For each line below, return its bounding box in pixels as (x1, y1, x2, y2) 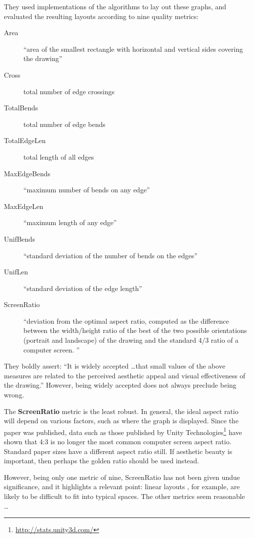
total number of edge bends (23, 119, 106, 129)
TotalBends (4, 103, 38, 113)
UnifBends (4, 233, 35, 244)
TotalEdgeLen (4, 135, 46, 145)
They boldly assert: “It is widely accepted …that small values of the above (4, 361, 226, 371)
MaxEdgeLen (4, 201, 43, 211)
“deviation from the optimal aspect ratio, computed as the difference (23, 315, 229, 326)
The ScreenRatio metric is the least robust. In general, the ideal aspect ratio (4, 406, 238, 416)
